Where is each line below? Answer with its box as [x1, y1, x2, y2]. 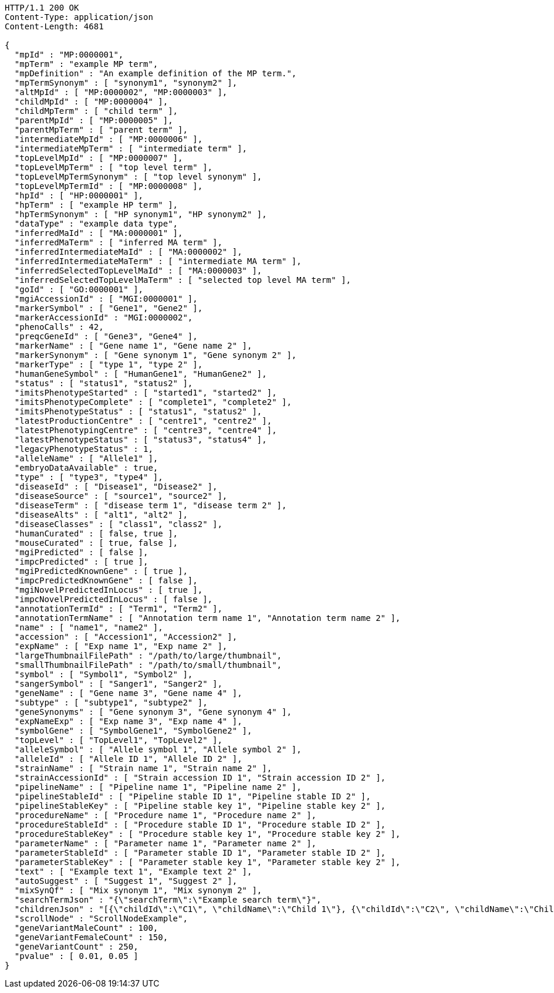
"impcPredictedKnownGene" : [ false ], [14, 576, 198, 585]
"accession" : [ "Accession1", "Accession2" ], [14, 632, 238, 641]
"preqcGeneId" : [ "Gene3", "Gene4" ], [14, 332, 198, 341]
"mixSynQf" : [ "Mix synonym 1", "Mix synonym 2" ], [14, 886, 262, 895]
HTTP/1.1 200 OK [5, 3, 79, 12]
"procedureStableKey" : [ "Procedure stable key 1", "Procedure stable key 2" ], [14, 829, 401, 839]
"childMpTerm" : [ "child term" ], [14, 106, 178, 116]
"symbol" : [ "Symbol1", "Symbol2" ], [14, 670, 193, 679]
